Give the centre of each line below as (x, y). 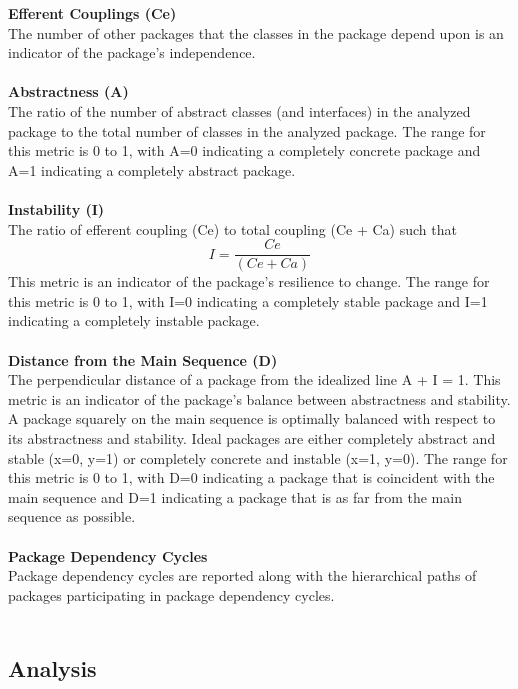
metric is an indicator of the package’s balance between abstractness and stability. (259, 398)
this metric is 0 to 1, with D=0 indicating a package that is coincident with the (251, 477)
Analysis (52, 668)
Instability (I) (56, 208)
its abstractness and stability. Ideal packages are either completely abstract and (252, 437)
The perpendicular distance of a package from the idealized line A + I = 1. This (254, 379)
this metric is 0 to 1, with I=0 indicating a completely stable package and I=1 (248, 300)
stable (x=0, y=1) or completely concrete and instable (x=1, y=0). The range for (258, 457)
